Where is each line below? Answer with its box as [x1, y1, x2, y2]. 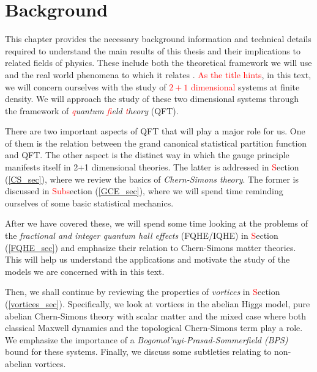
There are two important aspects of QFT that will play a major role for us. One [5, 125, 305, 137]
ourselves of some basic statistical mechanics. [5, 196, 174, 209]
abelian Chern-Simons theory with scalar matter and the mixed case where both [5, 309, 306, 322]
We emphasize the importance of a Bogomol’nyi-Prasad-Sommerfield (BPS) [5, 333, 288, 346]
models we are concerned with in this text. [5, 264, 165, 277]
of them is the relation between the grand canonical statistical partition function [5, 136, 307, 149]
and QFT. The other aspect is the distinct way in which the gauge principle [5, 148, 289, 161]
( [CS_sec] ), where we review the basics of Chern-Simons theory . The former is [5, 172, 299, 185]
